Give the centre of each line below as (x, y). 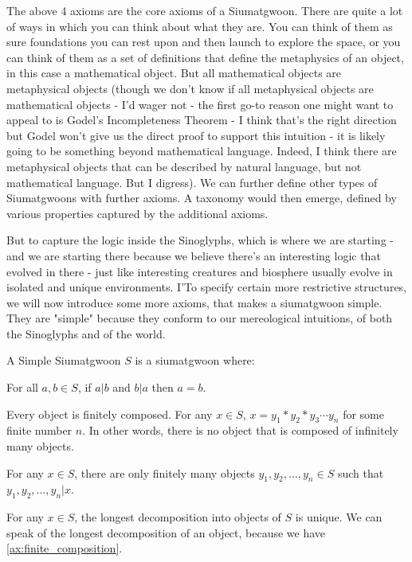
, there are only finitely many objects (165, 472)
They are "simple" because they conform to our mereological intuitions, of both (200, 318)
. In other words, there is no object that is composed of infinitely (240, 430)
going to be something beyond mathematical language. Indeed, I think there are (202, 151)
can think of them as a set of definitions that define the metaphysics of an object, (205, 57)
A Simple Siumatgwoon (64, 360)
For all (22, 387)
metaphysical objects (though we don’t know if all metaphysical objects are (190, 88)
